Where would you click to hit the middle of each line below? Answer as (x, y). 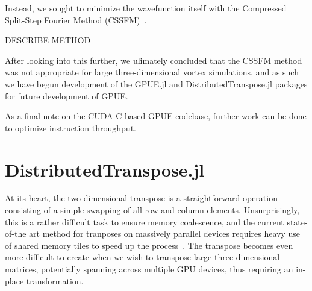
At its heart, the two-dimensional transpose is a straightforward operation (141, 198)
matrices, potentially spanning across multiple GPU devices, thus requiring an (149, 269)
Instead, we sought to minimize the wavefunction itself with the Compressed (146, 8)
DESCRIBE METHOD (48, 40)
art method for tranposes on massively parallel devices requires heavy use (164, 233)
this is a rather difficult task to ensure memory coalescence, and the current (145, 221)
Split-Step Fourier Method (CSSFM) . (76, 20)
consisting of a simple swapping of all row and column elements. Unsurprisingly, (152, 210)
